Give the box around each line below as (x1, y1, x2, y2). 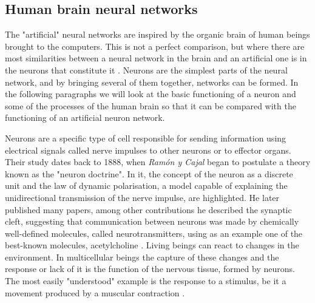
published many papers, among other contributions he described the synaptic (5, 203, 292, 216)
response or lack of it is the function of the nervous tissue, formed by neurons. (5, 262, 295, 275)
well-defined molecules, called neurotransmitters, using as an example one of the (5, 226, 303, 239)
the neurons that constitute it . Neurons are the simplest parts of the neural (5, 63, 288, 76)
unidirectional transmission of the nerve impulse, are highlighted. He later (5, 191, 280, 203)
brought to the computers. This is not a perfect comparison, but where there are (5, 39, 305, 52)
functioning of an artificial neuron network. (5, 111, 165, 124)
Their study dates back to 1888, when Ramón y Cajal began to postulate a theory (5, 155, 311, 168)
